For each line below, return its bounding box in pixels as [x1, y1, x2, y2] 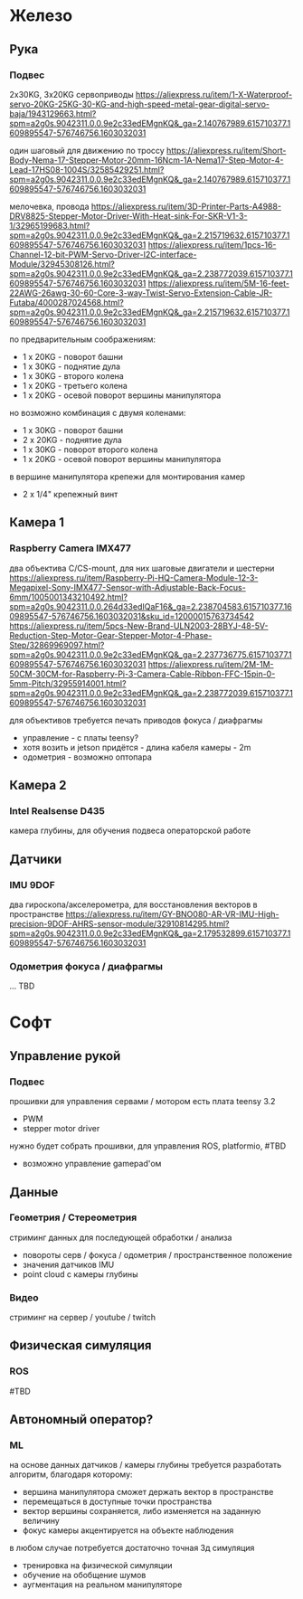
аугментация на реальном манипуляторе [22, 1579, 183, 1590]
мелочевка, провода [9, 201, 90, 212]
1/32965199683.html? [9, 220, 90, 231]
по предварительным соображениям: [9, 334, 156, 345]
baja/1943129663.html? [9, 108, 97, 118]
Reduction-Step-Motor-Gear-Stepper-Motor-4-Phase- [9, 629, 213, 640]
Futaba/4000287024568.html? [9, 297, 124, 307]
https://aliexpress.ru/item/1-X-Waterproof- [135, 89, 293, 99]
